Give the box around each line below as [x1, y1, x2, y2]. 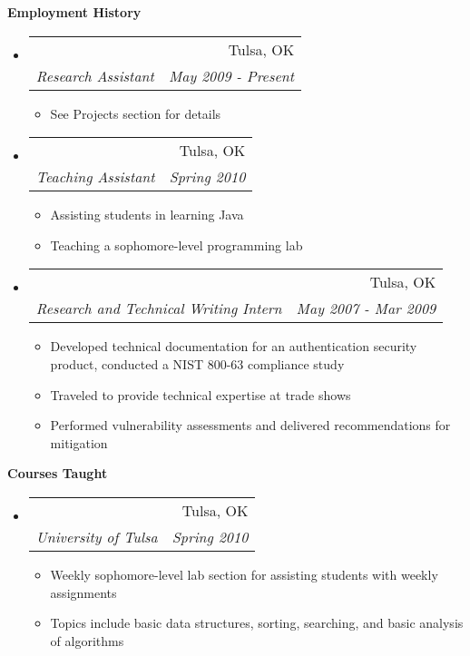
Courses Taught [7, 464, 108, 483]
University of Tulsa [35, 525, 158, 547]
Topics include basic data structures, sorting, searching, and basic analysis [50, 613, 464, 632]
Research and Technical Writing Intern [35, 298, 282, 319]
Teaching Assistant [35, 166, 155, 188]
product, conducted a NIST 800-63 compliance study [50, 354, 345, 373]
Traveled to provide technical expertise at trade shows [50, 385, 351, 404]
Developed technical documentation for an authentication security [50, 337, 417, 356]
